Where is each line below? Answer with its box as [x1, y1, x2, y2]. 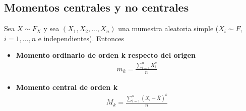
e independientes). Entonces [38, 33, 125, 43]
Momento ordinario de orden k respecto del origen [16, 50, 196, 60]
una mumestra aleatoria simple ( [118, 23, 219, 34]
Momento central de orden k [16, 81, 118, 92]
